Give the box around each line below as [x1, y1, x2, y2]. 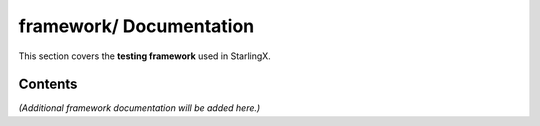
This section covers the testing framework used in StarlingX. [18, 50, 272, 62]
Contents [18, 76, 78, 93]
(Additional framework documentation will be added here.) [18, 102, 261, 114]
